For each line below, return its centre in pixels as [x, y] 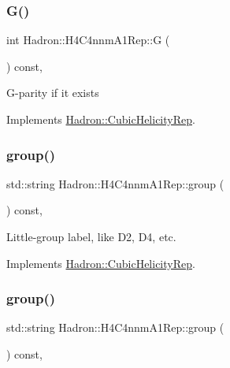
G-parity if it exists [53, 93]
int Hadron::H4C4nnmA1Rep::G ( [88, 40]
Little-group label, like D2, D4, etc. [91, 236]
